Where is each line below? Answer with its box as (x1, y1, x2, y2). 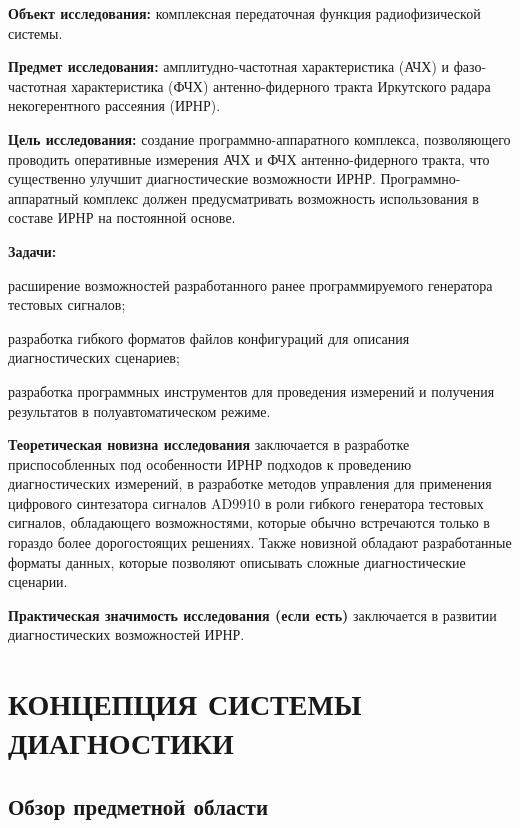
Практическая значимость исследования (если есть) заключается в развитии (8, 604, 497, 625)
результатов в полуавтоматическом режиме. (8, 400, 271, 421)
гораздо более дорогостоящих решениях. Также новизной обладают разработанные (8, 532, 512, 553)
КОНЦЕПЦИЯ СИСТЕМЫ (8, 683, 362, 724)
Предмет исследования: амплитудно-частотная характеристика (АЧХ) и (8, 56, 450, 77)
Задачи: (8, 240, 57, 261)
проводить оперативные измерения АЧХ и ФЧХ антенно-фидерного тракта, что (8, 148, 490, 169)
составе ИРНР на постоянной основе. (8, 207, 236, 228)
